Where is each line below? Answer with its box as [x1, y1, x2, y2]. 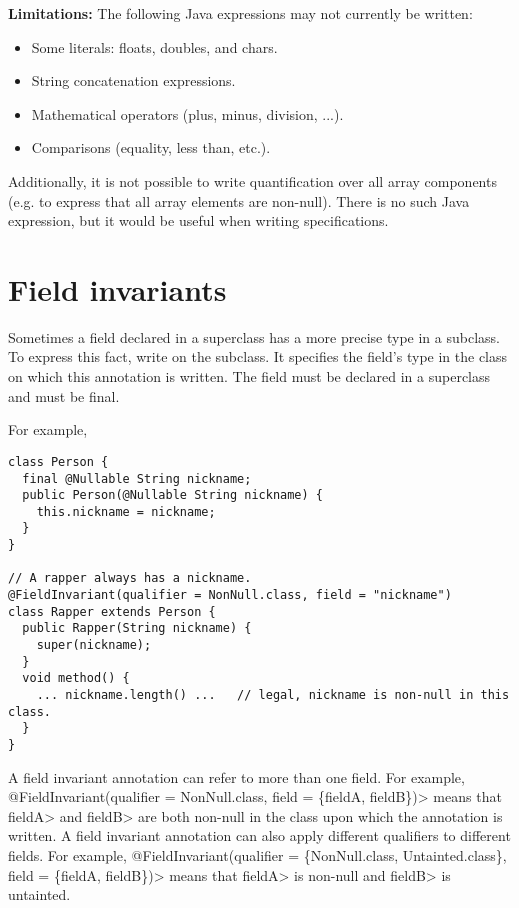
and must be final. [8, 385, 120, 406]
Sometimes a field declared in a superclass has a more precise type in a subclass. [8, 326, 500, 347]
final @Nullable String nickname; [22, 471, 252, 486]
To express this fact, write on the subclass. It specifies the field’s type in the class [8, 346, 508, 367]
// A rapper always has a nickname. [8, 571, 252, 586]
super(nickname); [36, 638, 152, 653]
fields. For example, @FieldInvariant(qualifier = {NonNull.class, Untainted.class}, [8, 845, 507, 866]
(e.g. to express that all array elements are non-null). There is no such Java [8, 190, 470, 211]
